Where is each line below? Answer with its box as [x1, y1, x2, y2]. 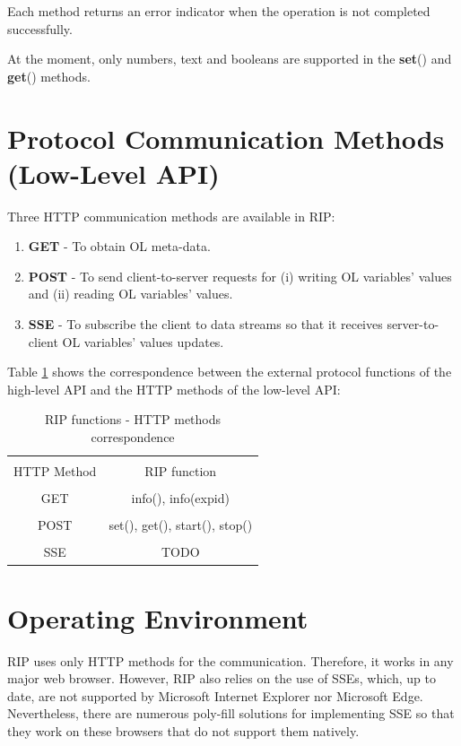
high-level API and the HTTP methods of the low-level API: [7, 379, 341, 398]
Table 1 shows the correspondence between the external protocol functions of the [7, 362, 452, 381]
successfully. [7, 19, 73, 38]
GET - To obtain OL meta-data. [28, 237, 211, 256]
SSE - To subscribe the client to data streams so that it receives [28, 315, 383, 334]
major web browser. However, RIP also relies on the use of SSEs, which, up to [7, 669, 436, 688]
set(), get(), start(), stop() [109, 516, 253, 534]
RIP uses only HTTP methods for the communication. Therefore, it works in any [7, 651, 454, 670]
